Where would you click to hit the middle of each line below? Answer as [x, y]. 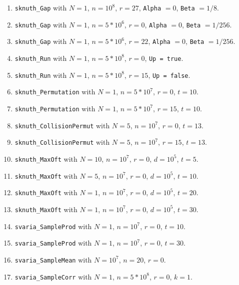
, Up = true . [164, 58]
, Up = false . [169, 75]
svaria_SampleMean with [53, 259]
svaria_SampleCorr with [53, 276]
